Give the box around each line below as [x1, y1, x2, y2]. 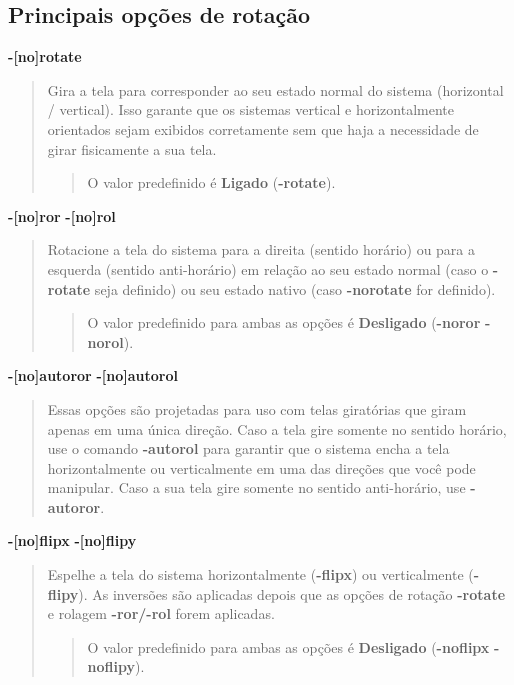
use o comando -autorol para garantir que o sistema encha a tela [47, 438, 450, 459]
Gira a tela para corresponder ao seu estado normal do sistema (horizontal [47, 79, 504, 100]
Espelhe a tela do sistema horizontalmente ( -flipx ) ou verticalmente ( [47, 564, 474, 585]
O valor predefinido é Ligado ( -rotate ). [87, 172, 336, 193]
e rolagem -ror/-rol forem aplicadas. [47, 603, 275, 624]
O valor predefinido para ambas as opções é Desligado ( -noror [87, 312, 481, 333]
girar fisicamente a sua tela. [47, 138, 217, 159]
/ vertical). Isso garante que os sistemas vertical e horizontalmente [47, 99, 454, 120]
